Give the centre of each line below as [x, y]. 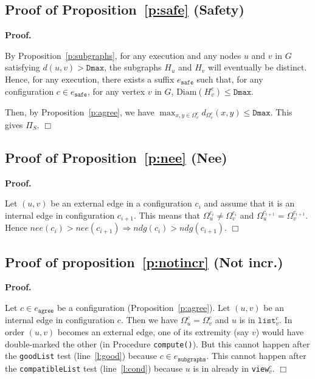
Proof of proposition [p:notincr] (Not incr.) [144, 261]
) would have [280, 332]
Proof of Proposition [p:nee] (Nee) [116, 157]
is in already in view [231, 368]
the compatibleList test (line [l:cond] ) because [94, 368]
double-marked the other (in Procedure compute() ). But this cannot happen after [157, 343]
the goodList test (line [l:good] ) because [81, 356]
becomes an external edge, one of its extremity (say [153, 332]
